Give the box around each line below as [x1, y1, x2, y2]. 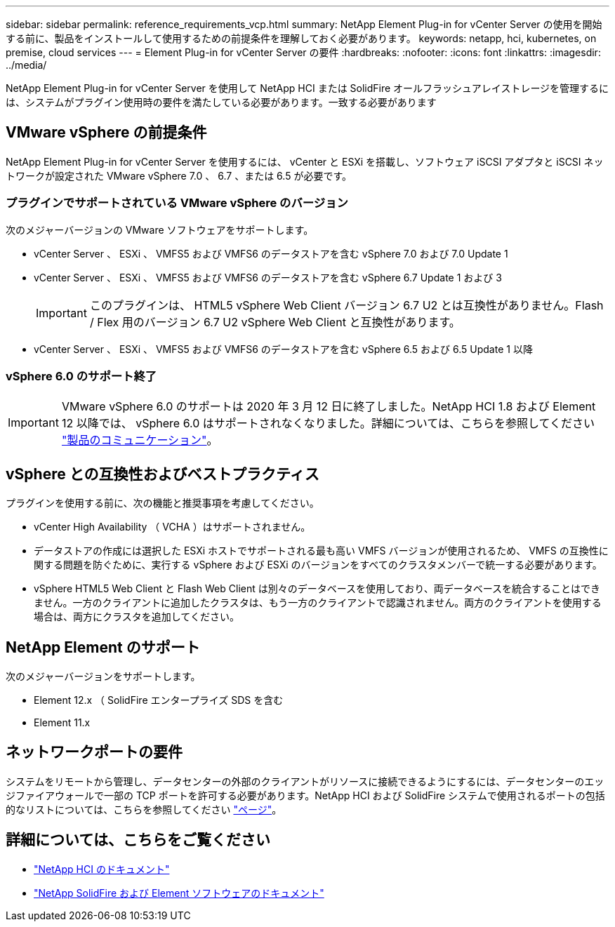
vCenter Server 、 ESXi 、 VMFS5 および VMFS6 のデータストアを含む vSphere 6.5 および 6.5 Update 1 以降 [34, 342, 533, 355]
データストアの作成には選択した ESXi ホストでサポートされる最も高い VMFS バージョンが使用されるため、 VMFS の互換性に [34, 545, 609, 557]
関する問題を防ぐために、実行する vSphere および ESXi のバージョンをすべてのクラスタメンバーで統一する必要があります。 [34, 559, 602, 571]
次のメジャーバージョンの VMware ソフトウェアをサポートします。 [6, 223, 314, 236]
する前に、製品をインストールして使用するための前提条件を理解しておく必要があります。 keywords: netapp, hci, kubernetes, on [6, 32, 597, 44]
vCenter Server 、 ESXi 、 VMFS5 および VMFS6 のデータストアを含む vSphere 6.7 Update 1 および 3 [34, 271, 502, 284]
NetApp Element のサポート [6, 638, 200, 656]
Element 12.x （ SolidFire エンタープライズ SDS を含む [34, 694, 284, 707]
